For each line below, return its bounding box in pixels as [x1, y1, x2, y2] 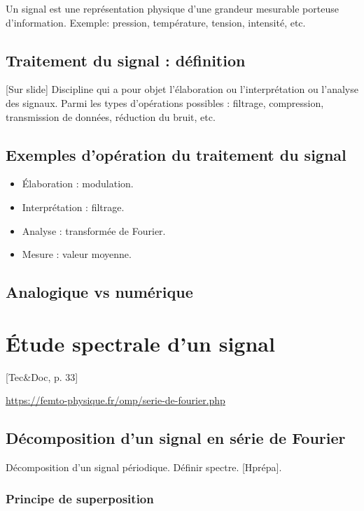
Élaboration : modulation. [22, 176, 134, 191]
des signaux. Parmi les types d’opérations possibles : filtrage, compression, [6, 95, 324, 110]
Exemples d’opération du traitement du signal [6, 143, 346, 165]
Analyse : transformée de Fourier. [22, 223, 166, 238]
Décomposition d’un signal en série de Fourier [6, 427, 346, 449]
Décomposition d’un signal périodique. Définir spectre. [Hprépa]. [6, 460, 282, 475]
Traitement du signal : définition [6, 49, 246, 71]
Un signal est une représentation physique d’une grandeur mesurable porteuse [6, 1, 339, 15]
